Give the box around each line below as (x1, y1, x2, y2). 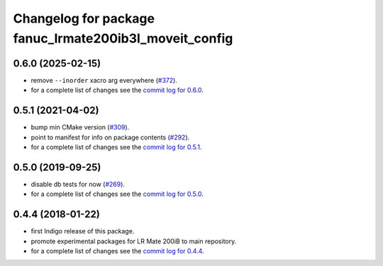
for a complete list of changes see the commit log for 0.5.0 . (30, 190, 204, 198)
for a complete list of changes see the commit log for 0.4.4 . (30, 246, 205, 255)
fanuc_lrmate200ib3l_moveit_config (13, 30, 233, 46)
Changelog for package (13, 11, 155, 26)
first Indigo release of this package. (30, 227, 135, 236)
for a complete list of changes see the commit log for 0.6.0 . (30, 86, 204, 95)
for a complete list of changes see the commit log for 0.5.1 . (30, 142, 202, 151)
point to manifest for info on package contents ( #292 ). (30, 133, 190, 141)
